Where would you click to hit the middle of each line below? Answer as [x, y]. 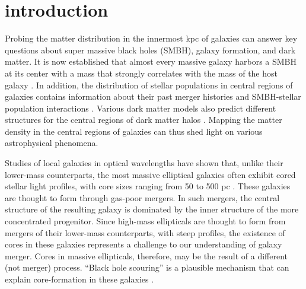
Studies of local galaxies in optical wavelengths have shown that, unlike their [144, 163]
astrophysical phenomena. [52, 143]
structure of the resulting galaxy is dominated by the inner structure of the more [152, 209]
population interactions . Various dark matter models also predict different [141, 108]
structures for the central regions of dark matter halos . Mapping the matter [144, 120]
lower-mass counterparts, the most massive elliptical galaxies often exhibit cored [150, 174]
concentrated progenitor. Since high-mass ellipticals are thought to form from [145, 221]
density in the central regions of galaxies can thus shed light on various [134, 131]
